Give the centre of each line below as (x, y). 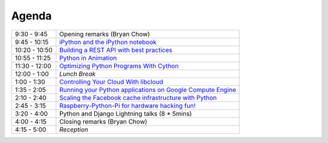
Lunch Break (77, 74)
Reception (74, 129)
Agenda (31, 16)
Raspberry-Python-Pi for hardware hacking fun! (128, 105)
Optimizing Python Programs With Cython (119, 65)
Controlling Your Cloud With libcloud (111, 82)
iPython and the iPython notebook (108, 42)
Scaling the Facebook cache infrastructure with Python (138, 98)
